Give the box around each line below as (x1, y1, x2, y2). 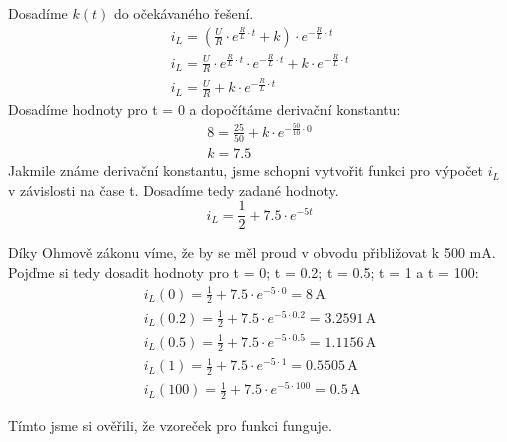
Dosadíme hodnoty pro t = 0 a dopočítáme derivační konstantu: (8, 99, 401, 120)
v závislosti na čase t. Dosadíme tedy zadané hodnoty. (8, 179, 339, 200)
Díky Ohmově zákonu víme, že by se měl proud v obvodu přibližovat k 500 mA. (8, 242, 496, 263)
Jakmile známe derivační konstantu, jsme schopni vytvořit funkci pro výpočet (8, 160, 484, 181)
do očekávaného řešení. (113, 3, 254, 23)
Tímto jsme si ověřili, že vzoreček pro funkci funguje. (8, 415, 332, 436)
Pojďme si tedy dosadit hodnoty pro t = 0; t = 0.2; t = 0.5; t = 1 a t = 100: (8, 261, 479, 282)
